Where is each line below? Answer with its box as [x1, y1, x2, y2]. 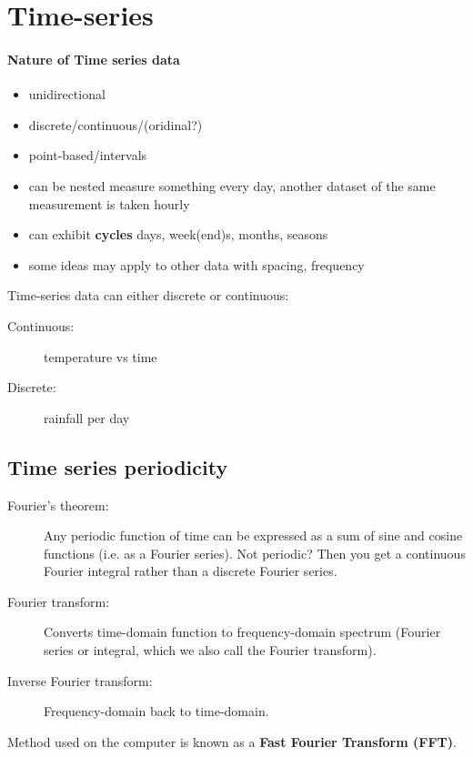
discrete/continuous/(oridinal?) [28, 115, 203, 134]
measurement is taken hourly [28, 194, 190, 213]
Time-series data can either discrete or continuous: [7, 286, 289, 305]
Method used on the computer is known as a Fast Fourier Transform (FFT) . [7, 732, 457, 751]
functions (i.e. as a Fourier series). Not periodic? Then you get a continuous [44, 543, 466, 562]
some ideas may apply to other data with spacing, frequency [28, 255, 365, 274]
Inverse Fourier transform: [7, 671, 153, 690]
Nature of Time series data [7, 49, 180, 68]
